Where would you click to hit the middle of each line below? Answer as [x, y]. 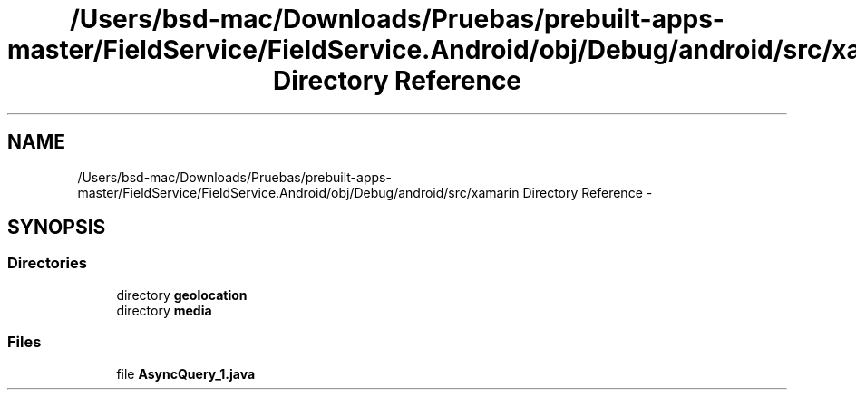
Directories [47, 263]
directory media [164, 310]
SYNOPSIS [57, 228]
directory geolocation [182, 295]
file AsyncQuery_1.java [186, 373]
